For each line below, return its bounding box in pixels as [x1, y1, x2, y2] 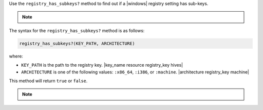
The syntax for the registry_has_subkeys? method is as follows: [9, 27, 145, 34]
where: [9, 53, 23, 59]
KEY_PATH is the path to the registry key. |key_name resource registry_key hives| [21, 62, 183, 68]
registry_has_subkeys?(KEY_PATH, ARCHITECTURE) [19, 40, 135, 46]
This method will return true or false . [9, 78, 88, 84]
